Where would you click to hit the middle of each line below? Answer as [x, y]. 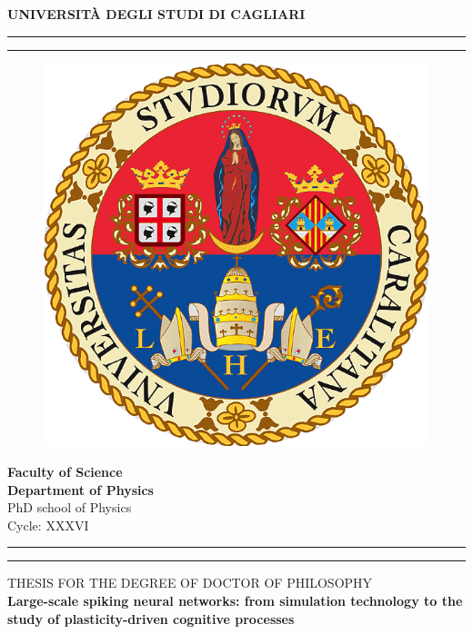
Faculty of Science [65, 472]
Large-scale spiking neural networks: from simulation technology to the [235, 600]
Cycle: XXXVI [48, 525]
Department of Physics [81, 489]
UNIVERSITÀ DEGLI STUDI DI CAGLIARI [156, 14]
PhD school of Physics [70, 507]
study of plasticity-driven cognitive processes [151, 618]
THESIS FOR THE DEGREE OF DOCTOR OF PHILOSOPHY [190, 583]
